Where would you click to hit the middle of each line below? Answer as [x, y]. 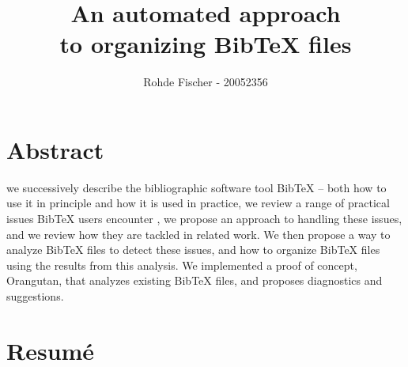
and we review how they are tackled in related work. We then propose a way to [198, 234]
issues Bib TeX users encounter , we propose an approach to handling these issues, [204, 219]
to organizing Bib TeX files [206, 44]
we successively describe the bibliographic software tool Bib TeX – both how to [196, 187]
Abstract [55, 149]
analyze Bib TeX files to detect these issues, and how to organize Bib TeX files [193, 250]
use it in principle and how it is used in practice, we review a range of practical [198, 203]
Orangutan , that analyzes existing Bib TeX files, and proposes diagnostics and [195, 280]
